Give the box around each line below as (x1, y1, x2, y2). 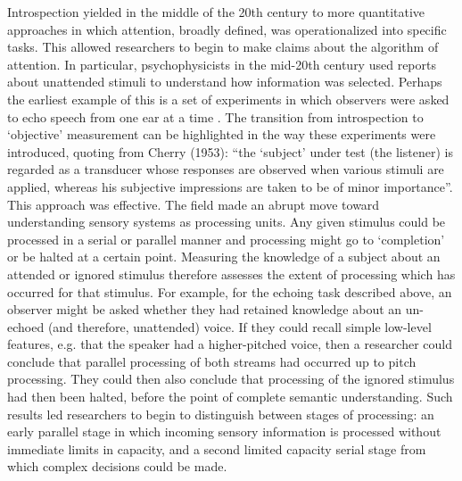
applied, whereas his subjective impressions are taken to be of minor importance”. (7, 177, 453, 195)
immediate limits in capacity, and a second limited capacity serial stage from (7, 439, 426, 458)
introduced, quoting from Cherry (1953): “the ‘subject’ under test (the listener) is (7, 142, 453, 161)
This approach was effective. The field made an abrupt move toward (7, 195, 380, 213)
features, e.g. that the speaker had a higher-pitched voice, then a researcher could (7, 335, 452, 353)
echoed (7, 317, 45, 336)
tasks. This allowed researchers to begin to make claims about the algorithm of (7, 37, 439, 56)
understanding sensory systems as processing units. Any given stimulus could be (7, 212, 446, 231)
